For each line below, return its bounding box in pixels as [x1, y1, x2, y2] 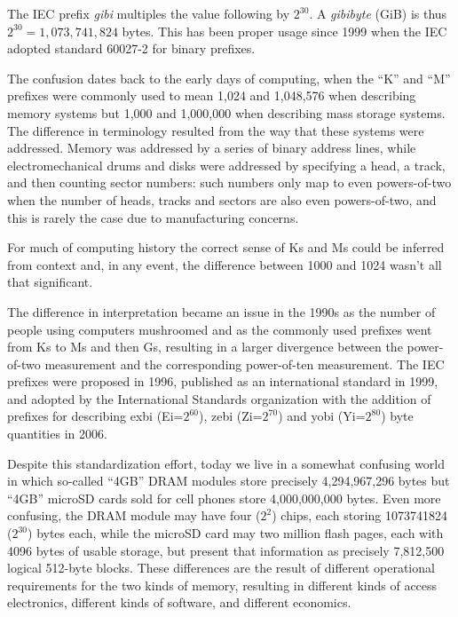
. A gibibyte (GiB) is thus [309, 4, 447, 22]
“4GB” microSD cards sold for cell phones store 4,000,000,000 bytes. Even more [7, 488, 441, 507]
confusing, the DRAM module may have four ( [7, 506, 261, 525]
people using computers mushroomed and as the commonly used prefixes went [7, 320, 432, 338]
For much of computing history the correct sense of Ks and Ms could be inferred [7, 238, 445, 257]
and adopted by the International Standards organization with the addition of [7, 389, 431, 407]
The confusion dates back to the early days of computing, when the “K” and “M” [7, 68, 451, 87]
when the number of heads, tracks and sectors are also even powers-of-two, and [7, 190, 437, 209]
